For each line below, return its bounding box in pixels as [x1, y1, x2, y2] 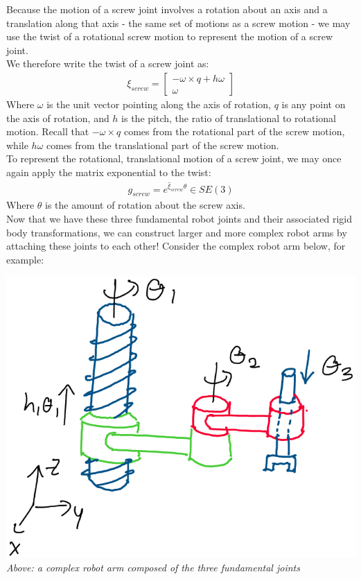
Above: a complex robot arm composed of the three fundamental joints [6, 560, 300, 574]
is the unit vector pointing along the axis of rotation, [46, 97, 271, 111]
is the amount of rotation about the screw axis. [45, 198, 245, 212]
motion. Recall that [6, 124, 89, 139]
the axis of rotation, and [6, 110, 109, 125]
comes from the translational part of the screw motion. [46, 137, 279, 152]
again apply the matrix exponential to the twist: [6, 164, 211, 179]
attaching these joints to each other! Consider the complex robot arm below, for [6, 239, 346, 253]
